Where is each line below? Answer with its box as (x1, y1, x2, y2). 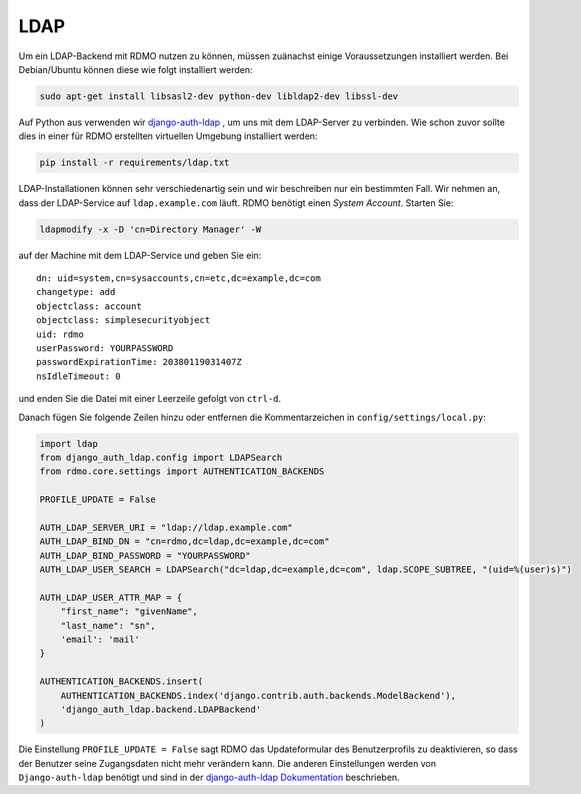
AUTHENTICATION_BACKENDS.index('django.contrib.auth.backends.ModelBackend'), (60, 690, 457, 701)
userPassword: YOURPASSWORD (36, 342, 174, 354)
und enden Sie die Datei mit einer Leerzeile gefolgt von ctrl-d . (18, 393, 282, 405)
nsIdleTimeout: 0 (36, 370, 121, 382)
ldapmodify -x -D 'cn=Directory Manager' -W (39, 223, 262, 235)
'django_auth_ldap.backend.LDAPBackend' (60, 703, 262, 715)
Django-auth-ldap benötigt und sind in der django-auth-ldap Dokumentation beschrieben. (18, 771, 400, 784)
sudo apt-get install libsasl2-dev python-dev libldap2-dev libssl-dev (39, 90, 399, 102)
